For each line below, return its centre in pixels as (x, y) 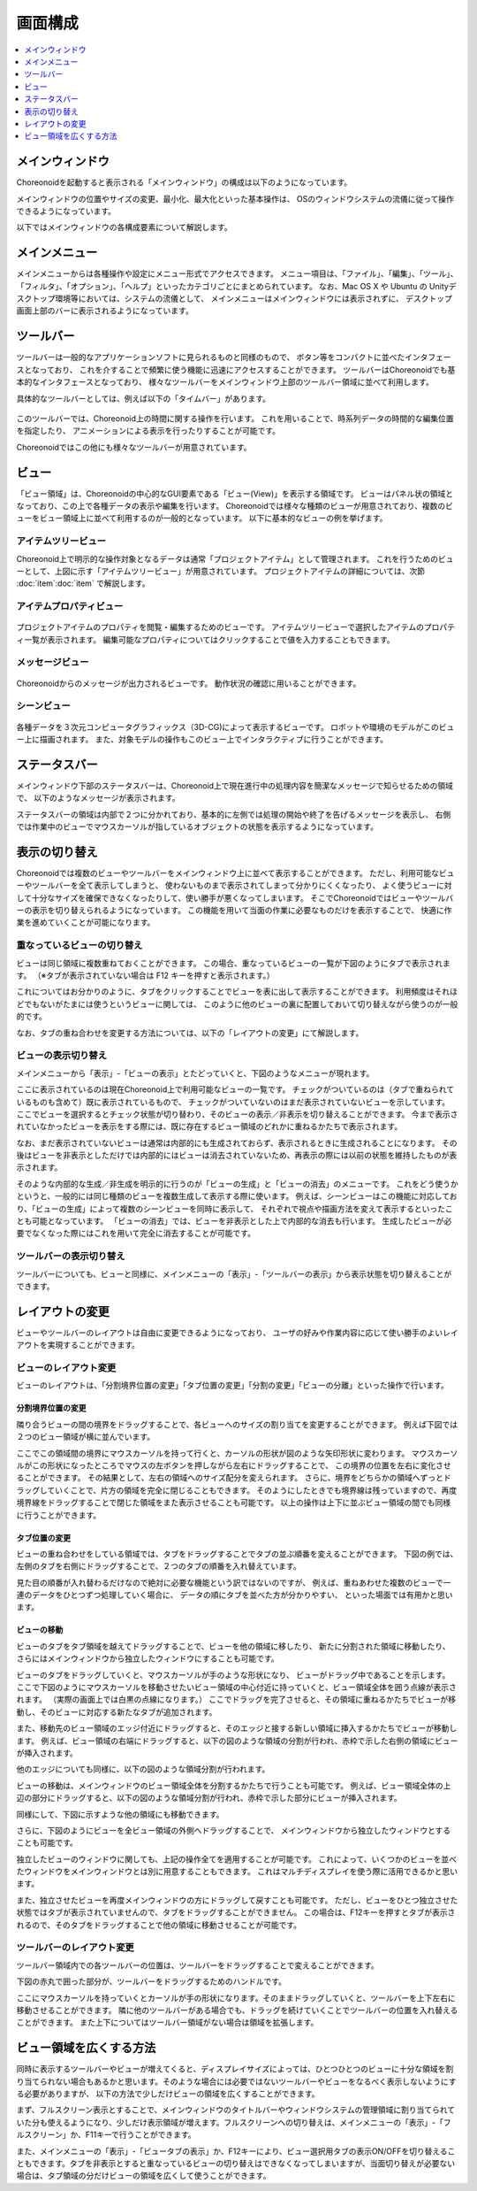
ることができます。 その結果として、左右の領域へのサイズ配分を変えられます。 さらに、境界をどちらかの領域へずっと (230, 1478)
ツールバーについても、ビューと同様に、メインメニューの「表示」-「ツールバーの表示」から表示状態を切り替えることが (234, 1273)
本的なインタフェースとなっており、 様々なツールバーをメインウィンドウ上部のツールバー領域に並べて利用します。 (225, 382)
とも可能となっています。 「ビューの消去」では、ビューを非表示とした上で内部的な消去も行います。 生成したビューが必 (234, 1221)
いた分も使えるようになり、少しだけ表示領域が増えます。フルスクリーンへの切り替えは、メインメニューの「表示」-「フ (234, 2122)
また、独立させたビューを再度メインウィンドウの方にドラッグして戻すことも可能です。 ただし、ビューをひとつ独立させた (237, 1900)
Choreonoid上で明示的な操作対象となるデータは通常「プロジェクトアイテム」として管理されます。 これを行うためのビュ (235, 558)
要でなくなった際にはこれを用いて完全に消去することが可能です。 (136, 1234)
